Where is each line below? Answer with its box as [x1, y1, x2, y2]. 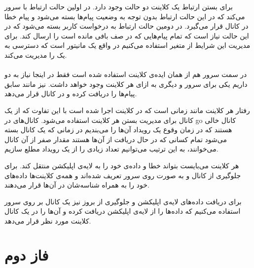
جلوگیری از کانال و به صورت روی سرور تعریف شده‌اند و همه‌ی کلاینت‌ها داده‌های [4, 170, 241, 180]
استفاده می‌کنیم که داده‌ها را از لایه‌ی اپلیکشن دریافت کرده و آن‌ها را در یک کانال [4, 206, 241, 216]
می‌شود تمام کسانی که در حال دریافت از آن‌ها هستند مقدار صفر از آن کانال [4, 134, 227, 144]
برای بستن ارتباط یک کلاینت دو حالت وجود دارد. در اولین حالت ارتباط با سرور [4, 1, 233, 11]
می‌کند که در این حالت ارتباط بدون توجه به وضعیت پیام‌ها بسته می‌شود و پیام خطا [4, 11, 245, 21]
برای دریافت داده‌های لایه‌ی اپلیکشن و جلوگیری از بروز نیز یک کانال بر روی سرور [4, 196, 242, 206]
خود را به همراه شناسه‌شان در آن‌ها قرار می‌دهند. [4, 180, 149, 190]
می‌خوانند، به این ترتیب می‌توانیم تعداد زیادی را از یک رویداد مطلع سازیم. [4, 144, 218, 154]
